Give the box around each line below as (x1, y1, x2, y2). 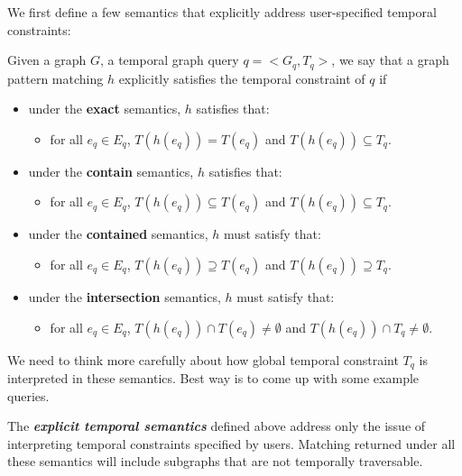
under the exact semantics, (28, 99, 181, 118)
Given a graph (7, 50, 87, 69)
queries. (7, 386, 50, 405)
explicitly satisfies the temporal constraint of (118, 69, 365, 87)
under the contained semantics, (28, 224, 208, 243)
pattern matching (7, 69, 104, 87)
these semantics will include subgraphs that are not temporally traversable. (7, 452, 423, 471)
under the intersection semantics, (28, 288, 221, 307)
